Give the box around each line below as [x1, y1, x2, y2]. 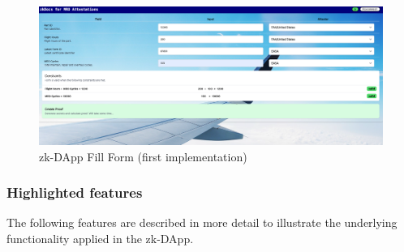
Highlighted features [6, 182, 143, 203]
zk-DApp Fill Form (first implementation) [39, 147, 247, 164]
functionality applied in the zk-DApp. [6, 230, 194, 246]
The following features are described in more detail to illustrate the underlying [6, 214, 398, 231]
